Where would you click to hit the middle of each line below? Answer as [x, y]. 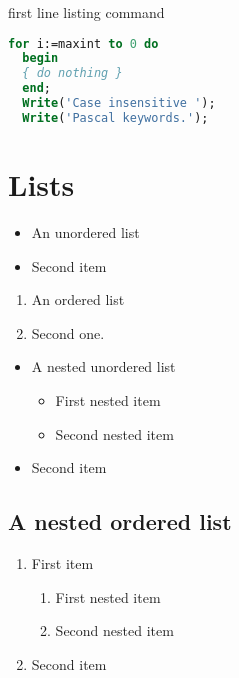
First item [62, 562]
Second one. [68, 332]
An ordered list [78, 299]
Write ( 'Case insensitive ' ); [119, 103]
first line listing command [86, 12]
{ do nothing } [72, 73]
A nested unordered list [103, 366]
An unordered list [85, 231]
